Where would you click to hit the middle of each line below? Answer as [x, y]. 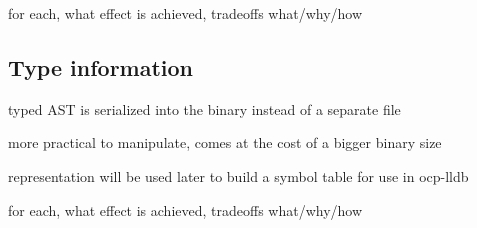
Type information [101, 66]
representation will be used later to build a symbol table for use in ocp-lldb [238, 175]
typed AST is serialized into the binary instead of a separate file [204, 108]
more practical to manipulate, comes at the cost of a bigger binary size [225, 142]
